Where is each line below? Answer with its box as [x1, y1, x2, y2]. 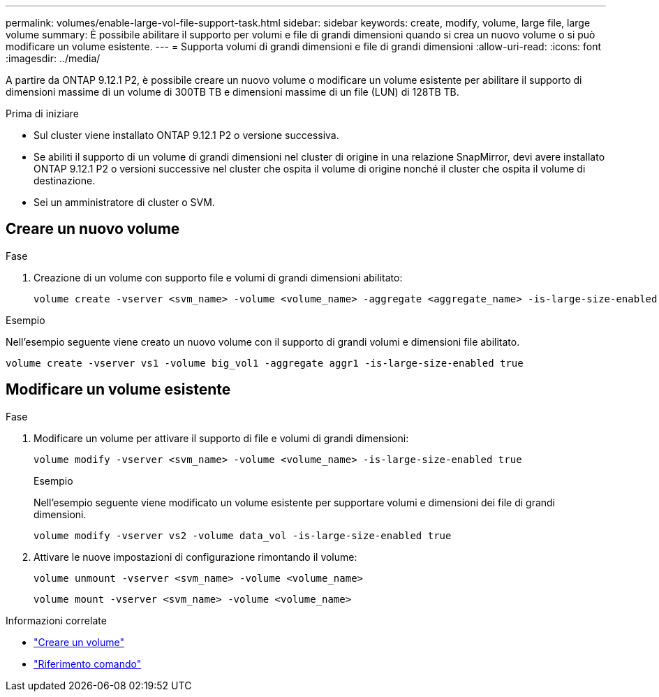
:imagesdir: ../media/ [6, 52, 101, 64]
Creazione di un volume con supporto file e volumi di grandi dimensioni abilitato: [34, 271, 403, 284]
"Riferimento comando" [34, 657, 142, 670]
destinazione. [34, 175, 96, 186]
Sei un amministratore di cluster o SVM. [34, 196, 215, 208]
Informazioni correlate [6, 614, 107, 626]
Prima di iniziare [6, 108, 79, 119]
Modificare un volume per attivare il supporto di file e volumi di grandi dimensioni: [34, 432, 409, 444]
